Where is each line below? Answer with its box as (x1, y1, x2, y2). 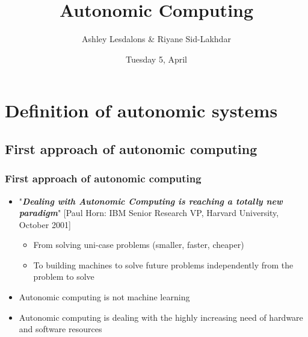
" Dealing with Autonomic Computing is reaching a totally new (19, 194, 283, 207)
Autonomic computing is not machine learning (19, 291, 190, 303)
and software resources (19, 323, 102, 335)
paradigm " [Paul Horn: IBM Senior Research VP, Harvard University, (19, 206, 279, 219)
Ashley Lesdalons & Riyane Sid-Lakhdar (82, 32, 231, 45)
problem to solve (33, 270, 94, 283)
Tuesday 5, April (125, 52, 188, 65)
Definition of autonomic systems (5, 98, 278, 123)
